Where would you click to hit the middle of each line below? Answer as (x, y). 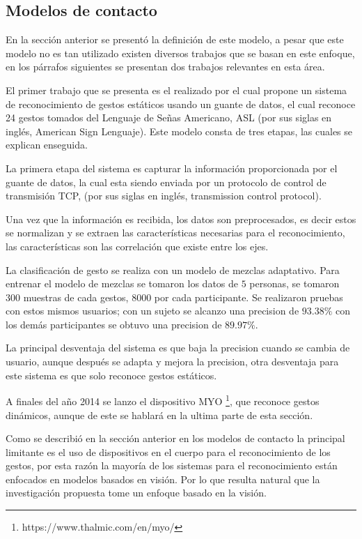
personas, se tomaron (294, 283)
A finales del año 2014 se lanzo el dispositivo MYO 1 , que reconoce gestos (163, 400)
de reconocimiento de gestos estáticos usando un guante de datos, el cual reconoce (181, 104)
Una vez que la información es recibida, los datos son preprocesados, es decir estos (181, 219)
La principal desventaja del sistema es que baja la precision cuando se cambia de (178, 348)
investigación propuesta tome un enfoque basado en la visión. (136, 493)
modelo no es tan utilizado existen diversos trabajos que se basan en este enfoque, (180, 53)
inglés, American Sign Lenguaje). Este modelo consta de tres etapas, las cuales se (179, 131)
